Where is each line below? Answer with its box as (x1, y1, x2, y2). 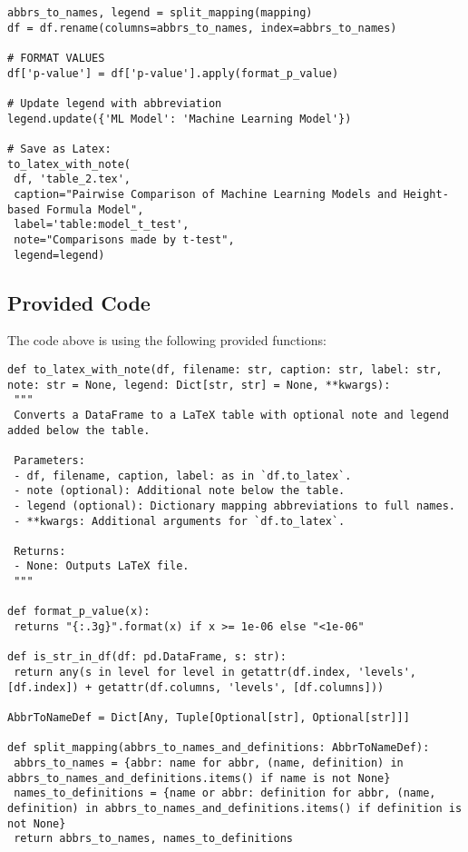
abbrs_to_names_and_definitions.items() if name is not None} (7, 771, 391, 785)
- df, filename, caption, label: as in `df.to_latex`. (14, 469, 352, 482)
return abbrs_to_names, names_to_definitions (14, 832, 293, 846)
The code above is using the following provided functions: (7, 331, 327, 350)
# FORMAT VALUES (7, 51, 105, 64)
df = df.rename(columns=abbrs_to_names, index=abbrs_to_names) (7, 21, 397, 35)
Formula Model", (45, 203, 144, 216)
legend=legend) (14, 248, 105, 262)
